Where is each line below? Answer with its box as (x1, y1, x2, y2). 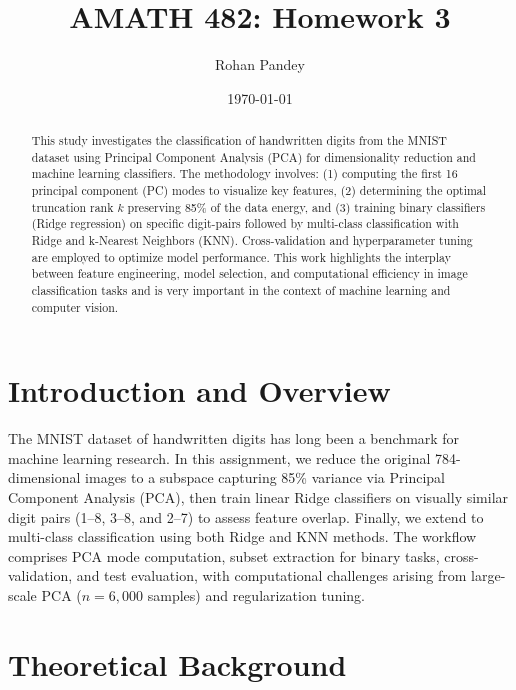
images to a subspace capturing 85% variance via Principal (85, 467, 445, 488)
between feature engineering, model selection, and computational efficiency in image (31, 265, 468, 282)
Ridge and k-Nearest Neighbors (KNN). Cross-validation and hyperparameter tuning (31, 232, 473, 249)
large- (471, 565, 506, 586)
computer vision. (31, 298, 119, 315)
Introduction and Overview (8, 370, 391, 411)
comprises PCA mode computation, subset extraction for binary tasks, (8, 545, 440, 566)
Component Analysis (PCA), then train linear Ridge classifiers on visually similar (8, 487, 509, 508)
